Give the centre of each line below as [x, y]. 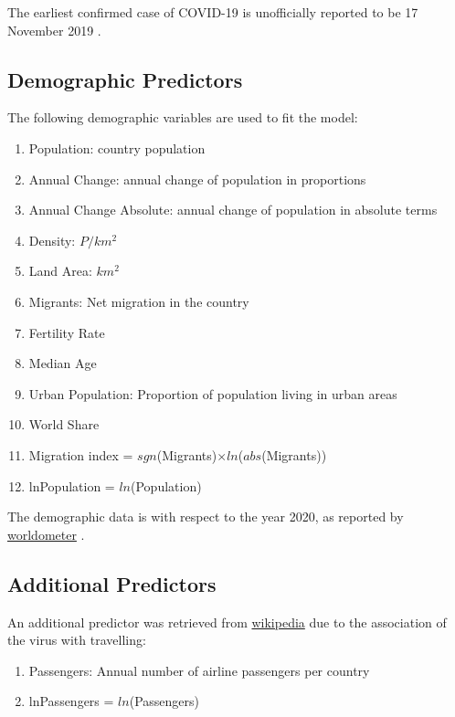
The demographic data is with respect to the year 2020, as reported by [206, 517]
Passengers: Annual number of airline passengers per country [199, 670]
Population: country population [117, 148]
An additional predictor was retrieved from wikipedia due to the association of [227, 622]
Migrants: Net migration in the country [139, 301]
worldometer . [46, 534]
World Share [64, 424]
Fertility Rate [67, 332]
